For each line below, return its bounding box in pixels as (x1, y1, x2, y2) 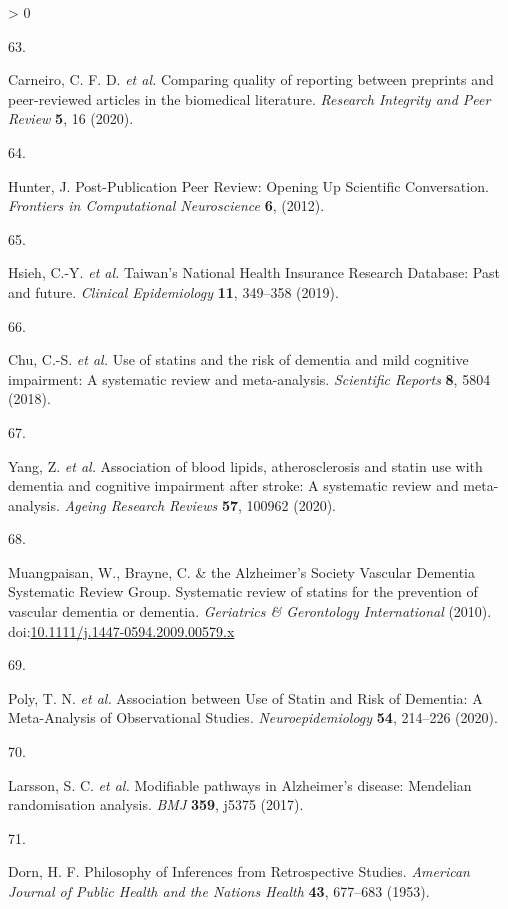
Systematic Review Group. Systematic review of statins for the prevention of (8, 581, 478, 602)
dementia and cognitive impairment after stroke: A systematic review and (8, 475, 459, 496)
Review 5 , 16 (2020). (8, 108, 134, 129)
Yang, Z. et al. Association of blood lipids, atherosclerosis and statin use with (8, 455, 483, 476)
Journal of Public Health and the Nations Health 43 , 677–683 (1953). (8, 881, 430, 901)
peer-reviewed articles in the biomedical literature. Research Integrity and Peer (8, 88, 491, 109)
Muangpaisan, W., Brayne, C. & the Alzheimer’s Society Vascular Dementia (8, 561, 476, 582)
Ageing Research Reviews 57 (64, 494, 238, 515)
